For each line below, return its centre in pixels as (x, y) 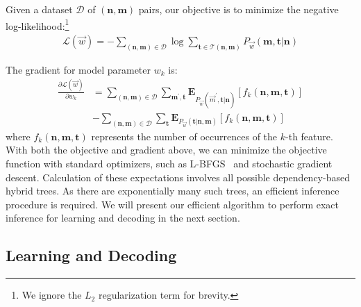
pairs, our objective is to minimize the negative (238, 9)
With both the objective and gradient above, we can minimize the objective (166, 150)
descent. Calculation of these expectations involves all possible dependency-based (178, 177)
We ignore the (52, 295)
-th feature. (309, 136)
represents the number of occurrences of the (184, 136)
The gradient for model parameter (78, 69)
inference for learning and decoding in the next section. (123, 218)
